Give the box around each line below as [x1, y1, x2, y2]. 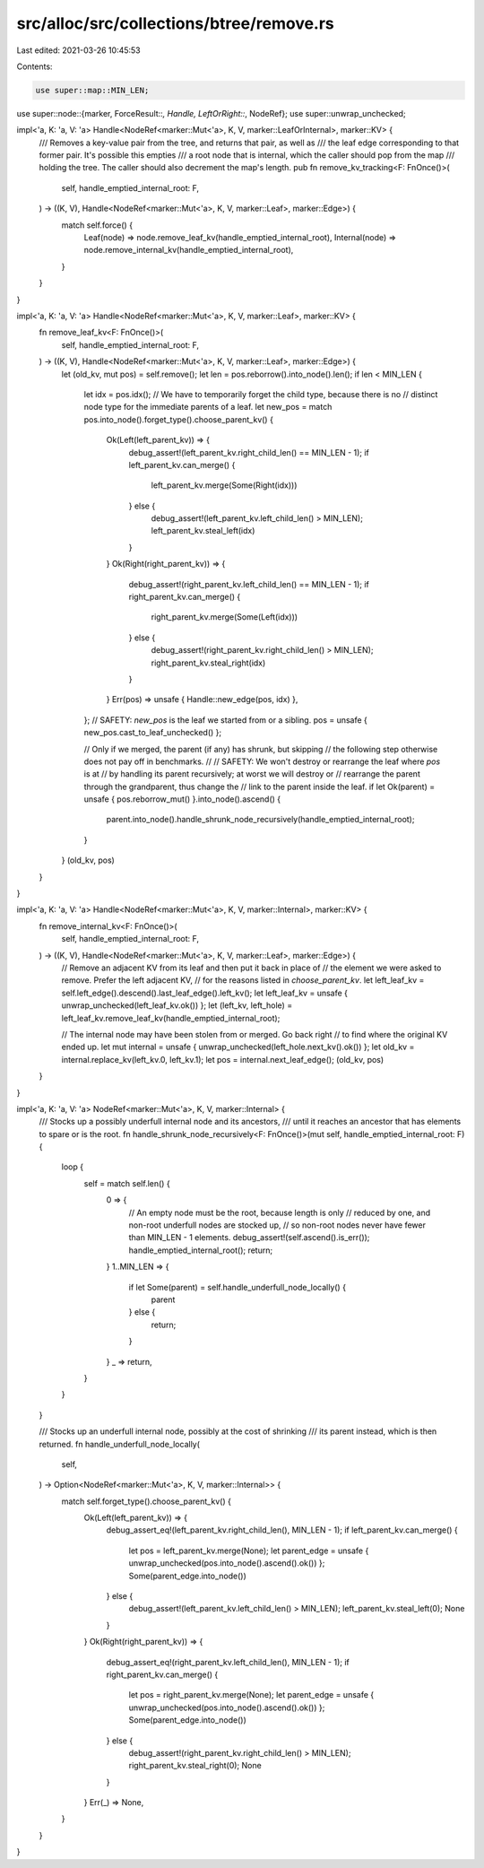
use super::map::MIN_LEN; [35, 85, 150, 95]
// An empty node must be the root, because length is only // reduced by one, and [128, 1207, 431, 1218]
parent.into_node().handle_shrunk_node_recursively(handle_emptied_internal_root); [106, 814, 415, 825]
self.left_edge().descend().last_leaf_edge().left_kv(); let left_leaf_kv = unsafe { [61, 987, 349, 998]
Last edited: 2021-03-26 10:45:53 [16, 45, 141, 56]
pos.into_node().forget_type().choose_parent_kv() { [83, 413, 273, 425]
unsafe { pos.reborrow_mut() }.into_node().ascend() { [83, 794, 281, 804]
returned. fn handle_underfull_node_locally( [39, 1438, 201, 1449]
